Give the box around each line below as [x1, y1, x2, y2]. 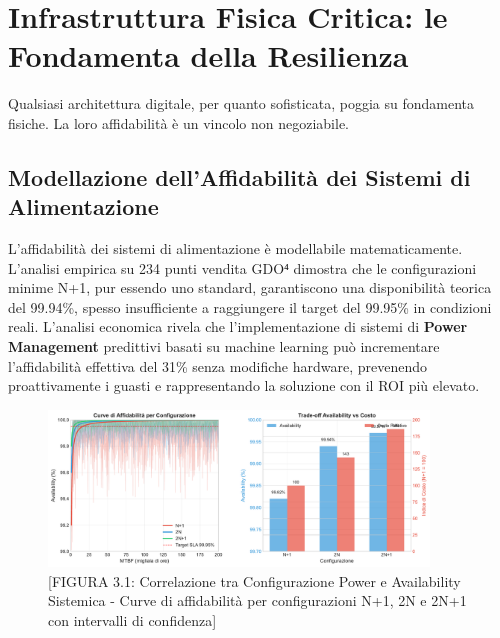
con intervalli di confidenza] [48, 609, 217, 630]
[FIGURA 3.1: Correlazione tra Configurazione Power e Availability [48, 570, 461, 591]
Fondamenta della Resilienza [8, 35, 409, 76]
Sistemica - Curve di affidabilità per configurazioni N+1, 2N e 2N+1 [48, 590, 467, 611]
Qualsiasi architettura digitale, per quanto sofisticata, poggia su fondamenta [8, 93, 475, 114]
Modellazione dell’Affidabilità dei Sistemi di [8, 161, 471, 192]
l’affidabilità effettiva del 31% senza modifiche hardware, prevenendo [8, 355, 428, 376]
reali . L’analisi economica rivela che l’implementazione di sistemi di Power [8, 316, 468, 337]
